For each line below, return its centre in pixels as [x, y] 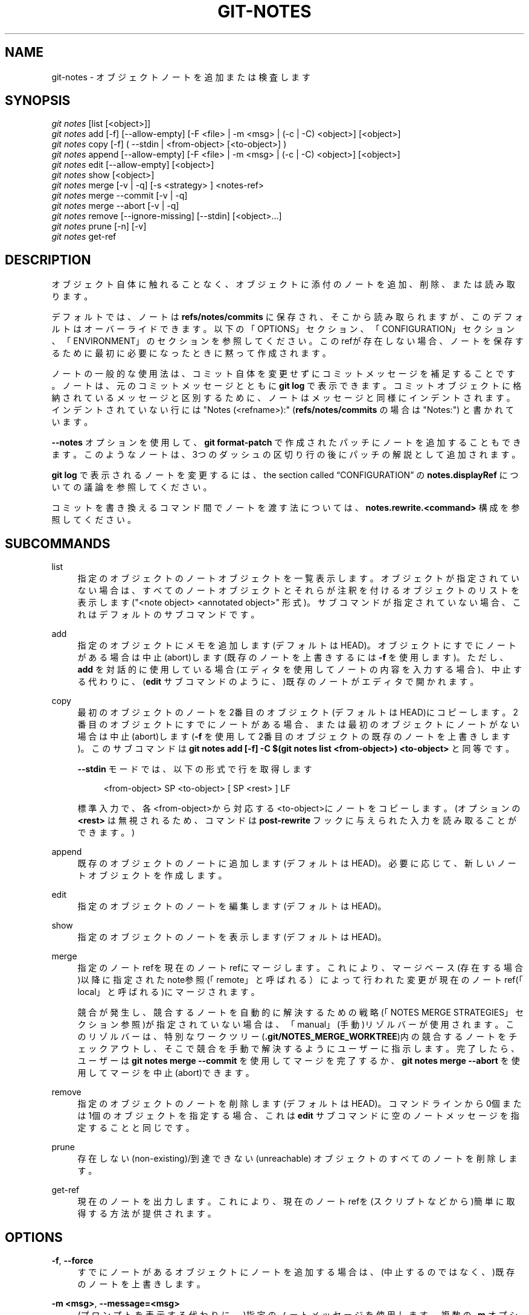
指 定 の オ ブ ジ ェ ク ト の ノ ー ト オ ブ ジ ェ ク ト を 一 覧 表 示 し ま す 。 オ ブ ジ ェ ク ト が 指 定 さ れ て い [298, 578]
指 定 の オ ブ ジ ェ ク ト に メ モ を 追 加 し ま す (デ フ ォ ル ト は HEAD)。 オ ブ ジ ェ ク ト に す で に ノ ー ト [297, 645]
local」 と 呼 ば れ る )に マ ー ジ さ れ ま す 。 [168, 992]
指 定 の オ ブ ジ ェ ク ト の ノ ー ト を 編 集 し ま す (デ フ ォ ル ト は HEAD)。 [232, 906]
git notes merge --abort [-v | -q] [115, 206]
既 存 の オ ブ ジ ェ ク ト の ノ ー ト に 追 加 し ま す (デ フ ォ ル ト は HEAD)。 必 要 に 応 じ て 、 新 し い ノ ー [297, 863]
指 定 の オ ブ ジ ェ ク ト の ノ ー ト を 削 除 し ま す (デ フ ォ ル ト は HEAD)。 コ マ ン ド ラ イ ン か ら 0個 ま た [300, 1104]
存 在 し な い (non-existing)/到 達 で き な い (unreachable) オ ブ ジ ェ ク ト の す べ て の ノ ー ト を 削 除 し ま [297, 1159]
